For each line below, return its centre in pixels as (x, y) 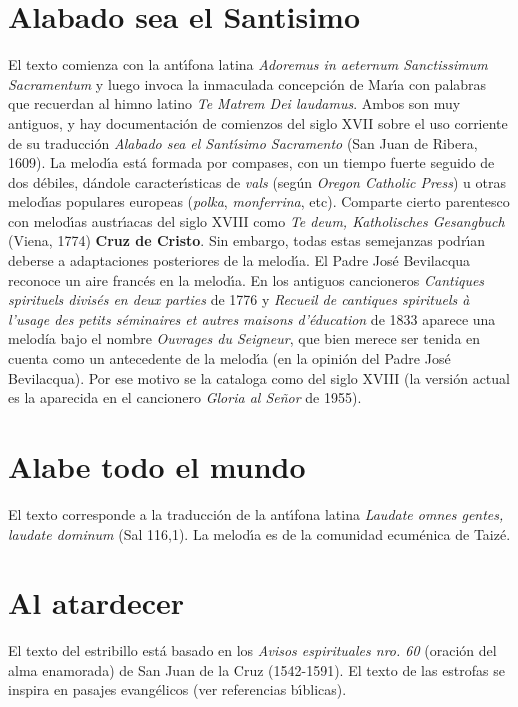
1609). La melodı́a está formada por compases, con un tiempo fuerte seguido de (251, 162)
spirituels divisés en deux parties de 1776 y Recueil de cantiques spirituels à (239, 299)
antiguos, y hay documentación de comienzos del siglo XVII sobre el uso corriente (258, 122)
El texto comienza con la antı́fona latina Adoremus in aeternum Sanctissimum (248, 64)
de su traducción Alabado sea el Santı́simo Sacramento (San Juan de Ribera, (243, 142)
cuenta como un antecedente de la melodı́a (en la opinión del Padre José (229, 358)
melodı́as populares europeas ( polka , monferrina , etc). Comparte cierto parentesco (259, 201)
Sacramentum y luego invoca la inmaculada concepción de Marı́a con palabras (247, 83)
